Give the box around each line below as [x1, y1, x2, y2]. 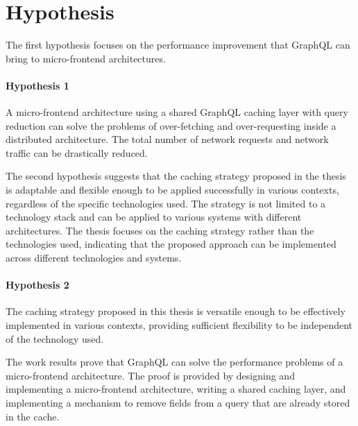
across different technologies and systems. [6, 250, 182, 265]
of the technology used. [6, 331, 104, 346]
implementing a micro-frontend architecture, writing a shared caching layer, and [6, 382, 346, 396]
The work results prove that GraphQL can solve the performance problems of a [6, 355, 343, 369]
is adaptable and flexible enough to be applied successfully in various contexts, [6, 182, 339, 197]
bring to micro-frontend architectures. [6, 51, 166, 65]
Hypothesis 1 [6, 78, 69, 92]
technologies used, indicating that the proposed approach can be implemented [6, 237, 336, 251]
